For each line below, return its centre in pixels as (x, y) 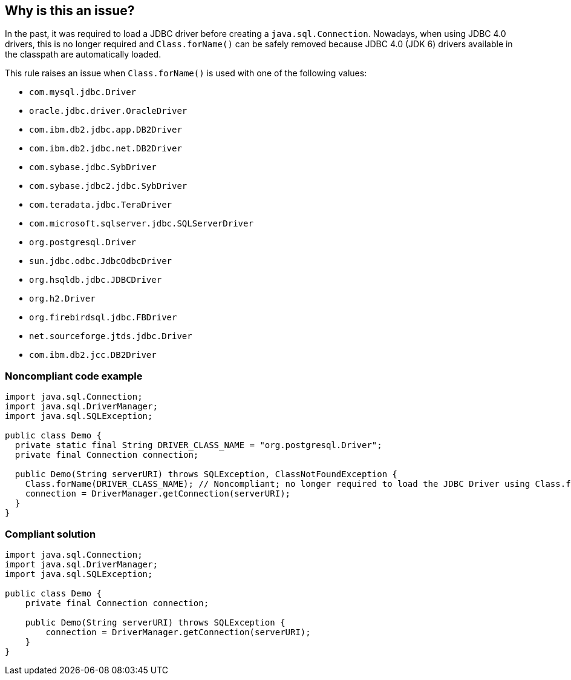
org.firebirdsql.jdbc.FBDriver (103, 318)
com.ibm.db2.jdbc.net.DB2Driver (106, 149)
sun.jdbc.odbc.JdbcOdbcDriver (101, 261)
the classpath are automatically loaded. (83, 54)
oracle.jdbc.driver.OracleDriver (108, 111)
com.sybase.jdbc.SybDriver (93, 167)
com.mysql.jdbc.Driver (83, 92)
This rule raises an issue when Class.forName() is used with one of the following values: (186, 73)
